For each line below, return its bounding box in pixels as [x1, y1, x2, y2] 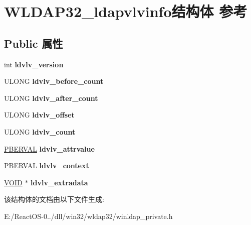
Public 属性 [4, 35, 63, 51]
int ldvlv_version [4, 59, 64, 69]
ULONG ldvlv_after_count [4, 92, 98, 103]
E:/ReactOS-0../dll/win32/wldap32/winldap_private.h [4, 210, 173, 221]
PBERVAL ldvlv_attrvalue [4, 143, 95, 154]
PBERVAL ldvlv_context [4, 160, 89, 171]
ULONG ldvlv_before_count [4, 76, 104, 86]
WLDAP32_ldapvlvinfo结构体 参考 [4, 1, 247, 22]
